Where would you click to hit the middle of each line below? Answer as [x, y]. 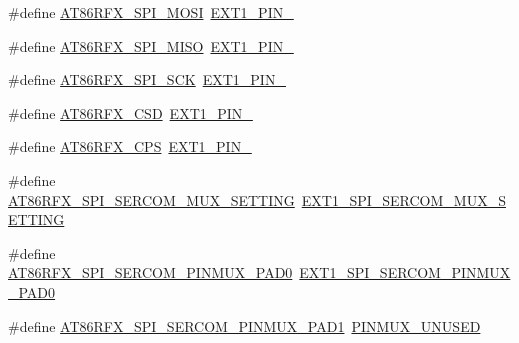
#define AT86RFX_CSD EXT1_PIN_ [130, 112]
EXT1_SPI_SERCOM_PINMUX [405, 272]
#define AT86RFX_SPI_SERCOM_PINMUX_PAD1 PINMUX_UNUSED [244, 325]
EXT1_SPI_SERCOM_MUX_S [403, 199]
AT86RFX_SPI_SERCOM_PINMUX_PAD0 [150, 272]
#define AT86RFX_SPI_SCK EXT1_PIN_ [147, 79]
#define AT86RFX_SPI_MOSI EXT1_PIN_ [151, 12]
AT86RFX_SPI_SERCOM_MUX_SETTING [151, 199]
